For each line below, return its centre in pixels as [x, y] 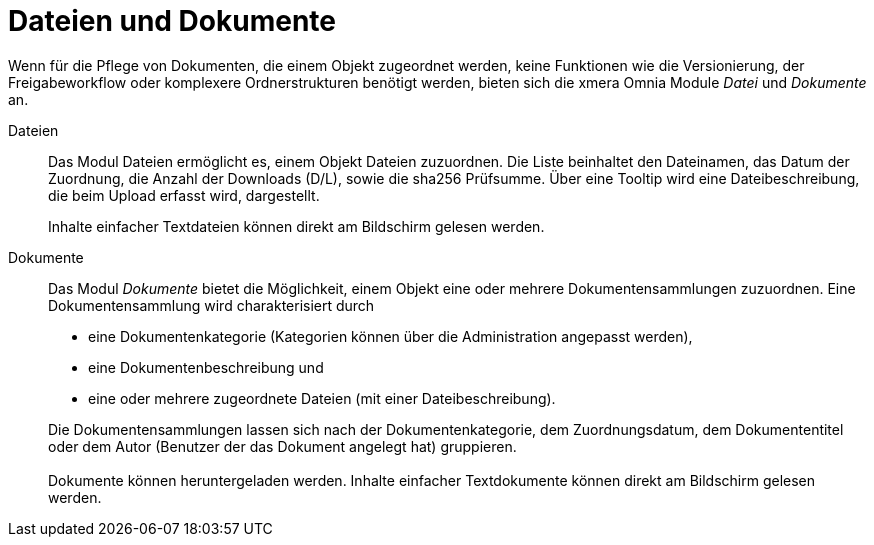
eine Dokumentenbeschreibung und [206, 367]
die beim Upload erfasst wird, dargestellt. [184, 195]
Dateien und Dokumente [172, 21]
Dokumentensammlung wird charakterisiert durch [211, 305]
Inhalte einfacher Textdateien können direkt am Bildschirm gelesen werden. [296, 226]
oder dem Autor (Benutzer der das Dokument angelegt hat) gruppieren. [282, 446]
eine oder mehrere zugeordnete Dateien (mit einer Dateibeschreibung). [322, 398]
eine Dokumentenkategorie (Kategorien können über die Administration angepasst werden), [390, 336]
